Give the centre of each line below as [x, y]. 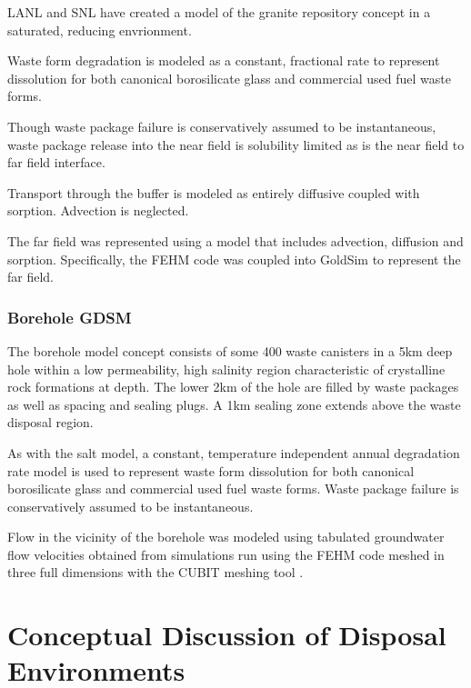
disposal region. [50, 422]
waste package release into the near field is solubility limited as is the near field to [236, 144]
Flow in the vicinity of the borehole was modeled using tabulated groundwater [226, 537]
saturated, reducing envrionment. [100, 30]
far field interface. [56, 162]
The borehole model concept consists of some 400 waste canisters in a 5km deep [230, 350]
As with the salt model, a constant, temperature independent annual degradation [234, 452]
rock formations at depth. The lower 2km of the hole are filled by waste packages [233, 387]
